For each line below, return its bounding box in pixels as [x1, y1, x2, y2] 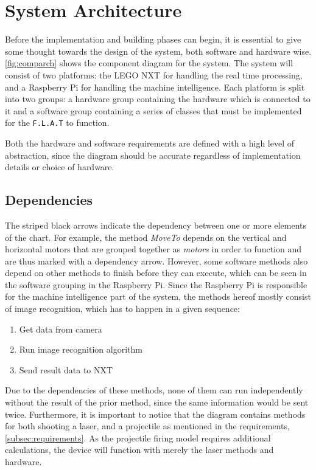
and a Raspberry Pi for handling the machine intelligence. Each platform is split [5, 80, 305, 93]
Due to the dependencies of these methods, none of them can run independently [5, 384, 303, 396]
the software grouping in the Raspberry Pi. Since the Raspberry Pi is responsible [5, 278, 307, 291]
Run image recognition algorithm [19, 343, 142, 356]
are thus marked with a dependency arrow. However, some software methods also [5, 254, 308, 267]
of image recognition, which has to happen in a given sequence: [5, 302, 240, 315]
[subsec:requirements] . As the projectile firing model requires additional [5, 431, 271, 444]
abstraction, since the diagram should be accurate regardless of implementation [5, 148, 301, 161]
